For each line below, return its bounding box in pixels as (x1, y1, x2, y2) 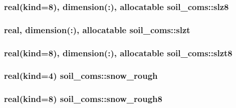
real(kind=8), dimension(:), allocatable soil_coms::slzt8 (4, 46, 232, 59)
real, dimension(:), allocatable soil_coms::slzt (4, 23, 190, 36)
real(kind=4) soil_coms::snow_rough (4, 69, 158, 82)
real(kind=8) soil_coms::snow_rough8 (4, 92, 162, 105)
